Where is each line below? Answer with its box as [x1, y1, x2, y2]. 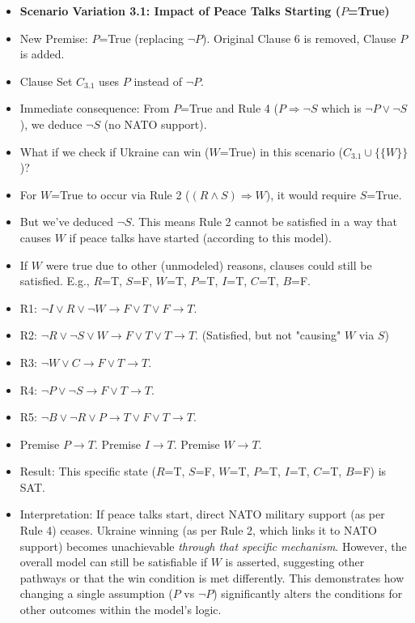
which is [321, 100, 362, 117]
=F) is [354, 463, 387, 480]
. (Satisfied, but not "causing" [195, 326, 341, 344]
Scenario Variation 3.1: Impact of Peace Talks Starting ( [19, 2, 341, 19]
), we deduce [19, 115, 83, 132]
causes [19, 228, 52, 245]
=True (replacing [99, 29, 184, 46]
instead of [133, 72, 183, 89]
